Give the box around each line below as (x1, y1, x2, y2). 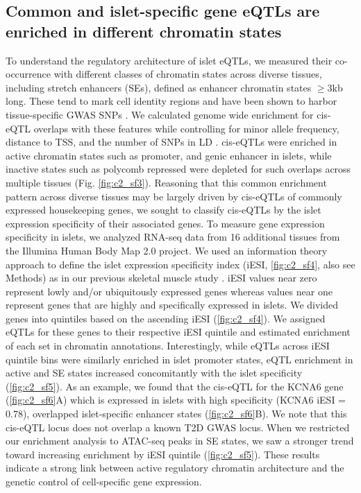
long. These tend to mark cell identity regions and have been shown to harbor (6, 94, 337, 108)
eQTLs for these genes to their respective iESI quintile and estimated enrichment (6, 325, 351, 339)
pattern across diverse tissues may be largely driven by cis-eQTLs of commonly (6, 189, 342, 203)
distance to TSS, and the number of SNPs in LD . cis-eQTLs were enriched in (6, 135, 337, 149)
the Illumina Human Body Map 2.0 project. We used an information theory (6, 243, 328, 257)
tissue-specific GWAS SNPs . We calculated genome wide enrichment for (6, 107, 314, 121)
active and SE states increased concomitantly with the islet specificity (6, 365, 303, 380)
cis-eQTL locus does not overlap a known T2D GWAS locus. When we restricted (6, 420, 350, 434)
